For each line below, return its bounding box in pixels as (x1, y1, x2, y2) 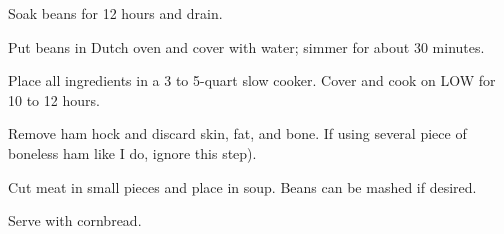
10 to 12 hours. (8, 89, 100, 110)
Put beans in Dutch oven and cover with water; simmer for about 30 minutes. (8, 36, 485, 57)
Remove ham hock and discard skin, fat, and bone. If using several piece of (8, 123, 467, 144)
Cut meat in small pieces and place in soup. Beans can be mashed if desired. (8, 176, 477, 197)
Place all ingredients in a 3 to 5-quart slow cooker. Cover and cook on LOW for (8, 70, 496, 91)
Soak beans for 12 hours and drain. (8, 3, 223, 23)
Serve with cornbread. (8, 210, 142, 231)
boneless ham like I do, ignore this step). (8, 142, 257, 163)
